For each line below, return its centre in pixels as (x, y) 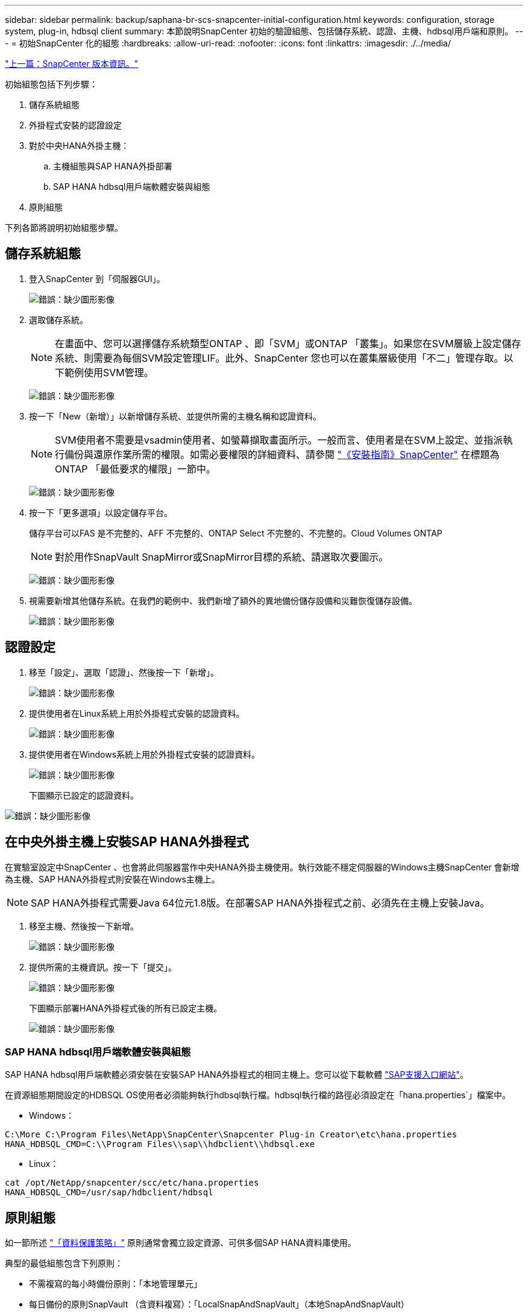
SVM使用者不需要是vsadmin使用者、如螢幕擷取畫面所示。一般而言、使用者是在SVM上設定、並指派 (279, 440)
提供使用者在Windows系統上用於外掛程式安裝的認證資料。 (145, 754)
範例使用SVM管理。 (109, 372)
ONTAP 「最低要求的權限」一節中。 (136, 469)
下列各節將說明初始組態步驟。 (64, 228)
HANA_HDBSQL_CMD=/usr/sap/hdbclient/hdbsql (109, 1193)
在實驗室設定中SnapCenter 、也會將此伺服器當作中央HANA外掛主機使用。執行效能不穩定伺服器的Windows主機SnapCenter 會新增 (262, 867)
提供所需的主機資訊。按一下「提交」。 (103, 967)
